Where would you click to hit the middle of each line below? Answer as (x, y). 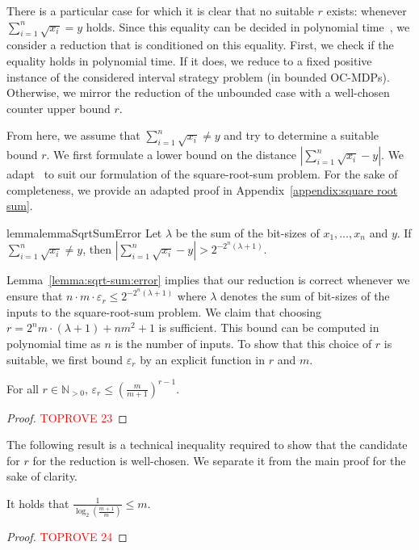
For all (23, 388)
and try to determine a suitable (302, 135)
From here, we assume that (73, 135)
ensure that (35, 296)
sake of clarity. (42, 476)
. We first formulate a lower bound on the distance (171, 155)
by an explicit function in (202, 359)
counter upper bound (59, 108)
